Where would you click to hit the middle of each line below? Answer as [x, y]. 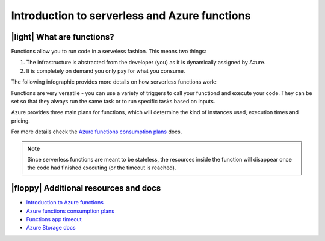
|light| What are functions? [63, 37]
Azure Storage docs [51, 228]
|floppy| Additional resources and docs [86, 188]
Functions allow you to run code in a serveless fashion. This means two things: [109, 52]
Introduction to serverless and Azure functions [131, 16]
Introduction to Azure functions [65, 203]
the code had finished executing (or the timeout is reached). [102, 168]
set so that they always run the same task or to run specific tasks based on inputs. [113, 102]
